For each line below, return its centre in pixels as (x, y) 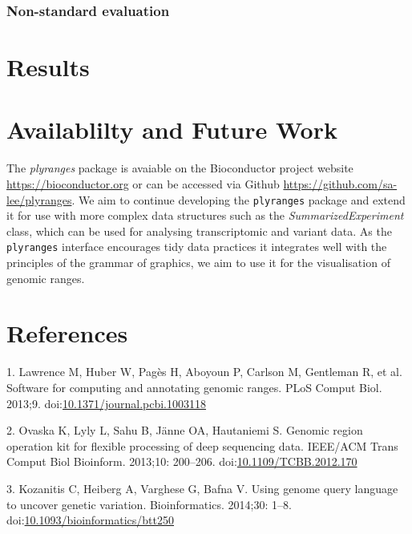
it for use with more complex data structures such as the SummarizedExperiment (205, 215)
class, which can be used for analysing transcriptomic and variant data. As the (199, 231)
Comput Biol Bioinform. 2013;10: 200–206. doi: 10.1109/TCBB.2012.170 (182, 461)
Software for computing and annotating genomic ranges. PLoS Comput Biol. (194, 387)
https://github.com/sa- (340, 183)
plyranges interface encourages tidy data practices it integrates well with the (197, 247)
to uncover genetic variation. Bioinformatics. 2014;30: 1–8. (149, 504)
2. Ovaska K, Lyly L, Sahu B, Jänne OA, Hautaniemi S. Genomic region (185, 430)
